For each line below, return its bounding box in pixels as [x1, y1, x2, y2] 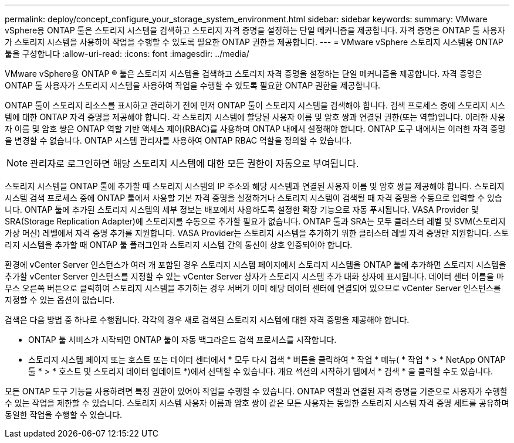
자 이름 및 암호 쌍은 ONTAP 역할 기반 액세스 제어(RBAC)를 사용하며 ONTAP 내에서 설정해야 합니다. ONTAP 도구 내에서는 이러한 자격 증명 [5, 124, 506, 134]
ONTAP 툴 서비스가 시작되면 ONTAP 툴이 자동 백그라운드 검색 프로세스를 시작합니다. [28, 335, 337, 345]
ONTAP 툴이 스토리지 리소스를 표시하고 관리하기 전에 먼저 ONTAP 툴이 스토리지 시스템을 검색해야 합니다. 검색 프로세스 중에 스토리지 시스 [5, 100, 505, 110]
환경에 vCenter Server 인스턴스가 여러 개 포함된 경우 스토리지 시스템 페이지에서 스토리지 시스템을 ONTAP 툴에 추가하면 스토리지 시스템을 [5, 260, 506, 270]
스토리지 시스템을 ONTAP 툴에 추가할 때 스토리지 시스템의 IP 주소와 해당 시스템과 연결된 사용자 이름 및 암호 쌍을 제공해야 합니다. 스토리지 [5, 181, 505, 191]
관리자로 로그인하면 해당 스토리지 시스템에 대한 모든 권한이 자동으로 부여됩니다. [30, 158, 359, 169]
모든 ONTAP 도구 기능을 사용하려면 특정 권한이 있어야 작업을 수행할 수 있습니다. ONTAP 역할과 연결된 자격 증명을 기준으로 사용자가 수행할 [5, 386, 508, 396]
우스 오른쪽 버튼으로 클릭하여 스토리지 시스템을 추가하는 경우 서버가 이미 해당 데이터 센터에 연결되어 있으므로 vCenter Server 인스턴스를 [5, 283, 501, 293]
